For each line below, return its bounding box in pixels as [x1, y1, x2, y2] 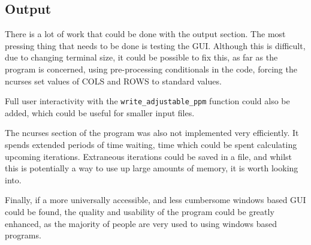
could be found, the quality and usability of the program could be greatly [5, 205, 274, 217]
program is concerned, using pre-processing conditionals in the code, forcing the [5, 62, 297, 75]
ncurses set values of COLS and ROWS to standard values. [5, 74, 222, 87]
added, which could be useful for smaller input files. [5, 106, 195, 119]
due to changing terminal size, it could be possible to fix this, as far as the [5, 51, 278, 63]
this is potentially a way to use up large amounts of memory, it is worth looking [5, 162, 298, 174]
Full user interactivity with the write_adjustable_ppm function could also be [5, 95, 290, 107]
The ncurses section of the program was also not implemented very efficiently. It [5, 126, 299, 139]
